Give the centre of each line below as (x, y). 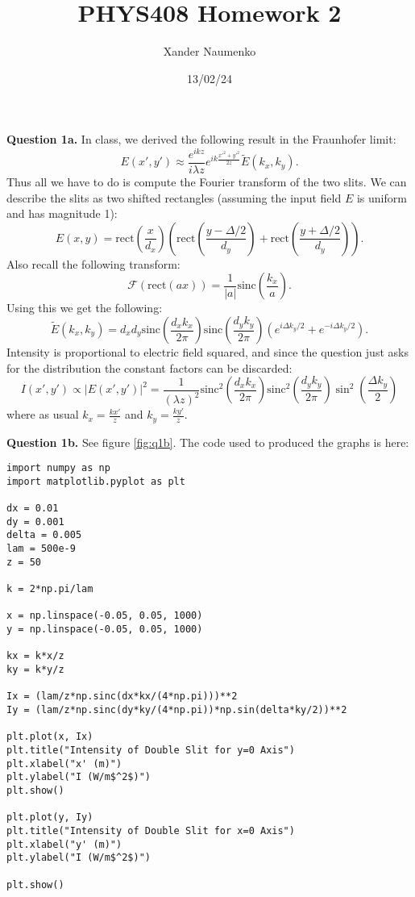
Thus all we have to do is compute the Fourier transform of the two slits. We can (207, 182)
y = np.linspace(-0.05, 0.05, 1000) (105, 630)
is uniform (382, 197)
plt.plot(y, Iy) (50, 818)
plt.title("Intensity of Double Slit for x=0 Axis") (151, 830)
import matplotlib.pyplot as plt (96, 481)
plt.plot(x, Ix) (50, 737)
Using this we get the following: (85, 308)
